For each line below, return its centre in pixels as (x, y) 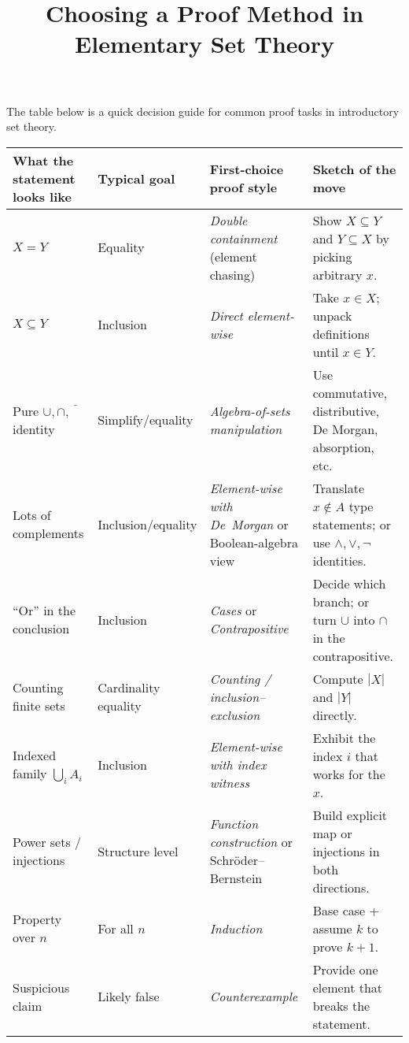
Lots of (32, 515)
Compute (338, 678)
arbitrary (337, 274)
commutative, (350, 392)
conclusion (41, 629)
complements (48, 533)
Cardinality (129, 688)
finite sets (39, 706)
